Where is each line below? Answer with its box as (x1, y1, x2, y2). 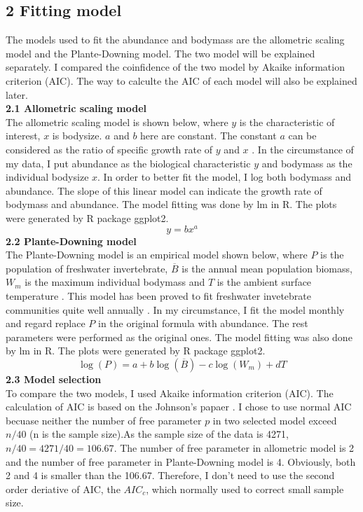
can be (288, 128, 317, 143)
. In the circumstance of (252, 141, 354, 156)
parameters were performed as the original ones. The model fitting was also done (6, 329, 352, 344)
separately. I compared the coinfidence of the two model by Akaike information (6, 60, 345, 74)
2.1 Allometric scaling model (6, 101, 147, 116)
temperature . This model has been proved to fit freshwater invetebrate (6, 288, 312, 303)
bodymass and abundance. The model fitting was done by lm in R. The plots (6, 197, 337, 212)
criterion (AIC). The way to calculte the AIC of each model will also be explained (6, 73, 357, 88)
